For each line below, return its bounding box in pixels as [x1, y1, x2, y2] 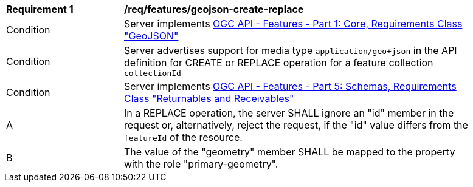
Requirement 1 [6, 3, 74, 15]
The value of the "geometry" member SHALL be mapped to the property [124, 146, 455, 158]
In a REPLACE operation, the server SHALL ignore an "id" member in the [124, 107, 454, 119]
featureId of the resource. [124, 131, 243, 143]
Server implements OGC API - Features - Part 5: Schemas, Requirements [124, 80, 457, 92]
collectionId [124, 69, 181, 78]
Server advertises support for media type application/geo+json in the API [124, 44, 457, 56]
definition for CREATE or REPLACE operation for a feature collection [124, 56, 433, 69]
